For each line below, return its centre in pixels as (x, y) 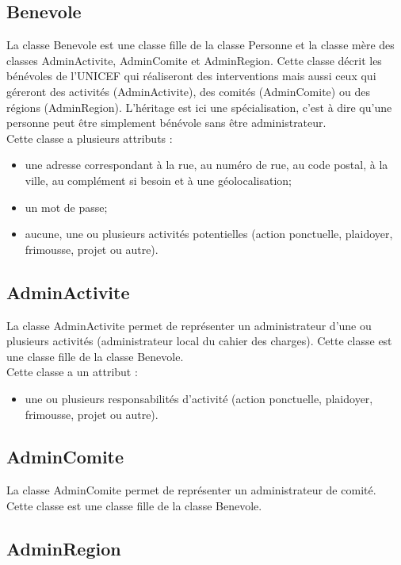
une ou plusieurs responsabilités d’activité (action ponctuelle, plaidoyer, (199, 398)
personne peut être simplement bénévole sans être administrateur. (166, 123)
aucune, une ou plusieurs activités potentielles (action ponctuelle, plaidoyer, (209, 234)
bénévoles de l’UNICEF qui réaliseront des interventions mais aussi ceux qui (191, 76)
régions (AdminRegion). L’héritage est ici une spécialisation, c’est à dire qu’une (199, 107)
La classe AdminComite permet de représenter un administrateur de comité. (191, 490)
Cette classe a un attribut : (72, 372)
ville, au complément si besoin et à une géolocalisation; (158, 180)
